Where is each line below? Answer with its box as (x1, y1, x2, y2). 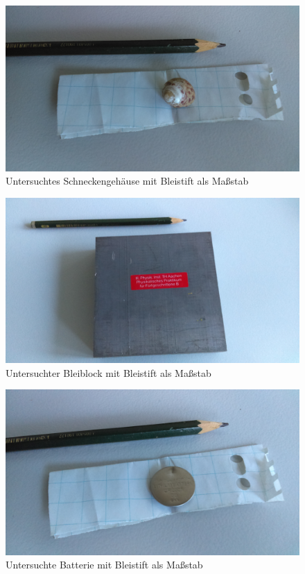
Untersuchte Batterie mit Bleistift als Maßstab (6, 557, 203, 572)
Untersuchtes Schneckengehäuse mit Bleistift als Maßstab (6, 174, 249, 188)
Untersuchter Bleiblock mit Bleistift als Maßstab (6, 365, 211, 380)
